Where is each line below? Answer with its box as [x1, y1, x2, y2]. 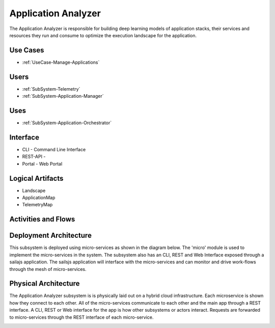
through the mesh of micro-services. [9, 266, 87, 272]
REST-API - [22, 153, 46, 160]
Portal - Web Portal [22, 160, 63, 167]
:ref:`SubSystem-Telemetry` [22, 86, 80, 92]
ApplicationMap [22, 195, 56, 201]
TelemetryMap [22, 202, 53, 208]
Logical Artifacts [9, 174, 64, 183]
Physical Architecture [9, 279, 80, 288]
